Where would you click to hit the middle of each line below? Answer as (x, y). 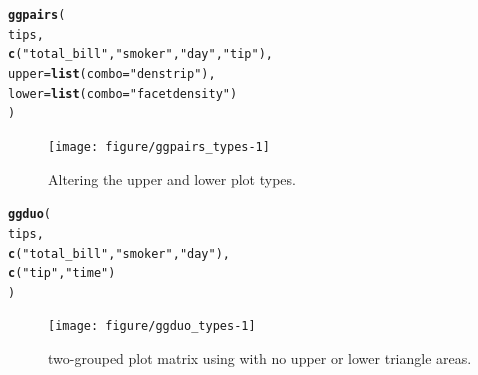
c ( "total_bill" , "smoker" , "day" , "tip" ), (140, 54)
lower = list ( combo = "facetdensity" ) (123, 93)
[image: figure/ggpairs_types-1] (159, 146)
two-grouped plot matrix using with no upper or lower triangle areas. (260, 358)
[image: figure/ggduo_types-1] (152, 326)
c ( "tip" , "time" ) (62, 273)
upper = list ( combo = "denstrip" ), (112, 73)
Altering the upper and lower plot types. (172, 178)
